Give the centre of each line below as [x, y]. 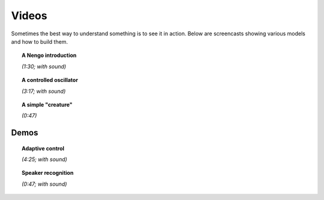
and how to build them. [40, 41]
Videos [29, 16]
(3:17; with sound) [44, 91]
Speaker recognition [48, 173]
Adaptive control [43, 148]
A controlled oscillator [50, 80]
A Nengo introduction [49, 55]
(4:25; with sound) [44, 159]
